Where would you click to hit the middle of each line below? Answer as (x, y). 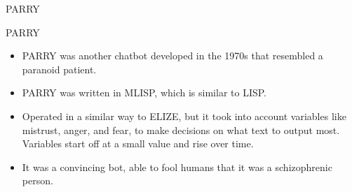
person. (38, 180)
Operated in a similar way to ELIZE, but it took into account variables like (184, 116)
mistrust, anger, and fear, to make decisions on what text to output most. (181, 130)
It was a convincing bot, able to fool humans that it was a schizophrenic (177, 167)
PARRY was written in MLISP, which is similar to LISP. (144, 93)
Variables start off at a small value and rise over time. (138, 143)
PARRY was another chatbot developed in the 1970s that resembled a (172, 56)
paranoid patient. (59, 69)
